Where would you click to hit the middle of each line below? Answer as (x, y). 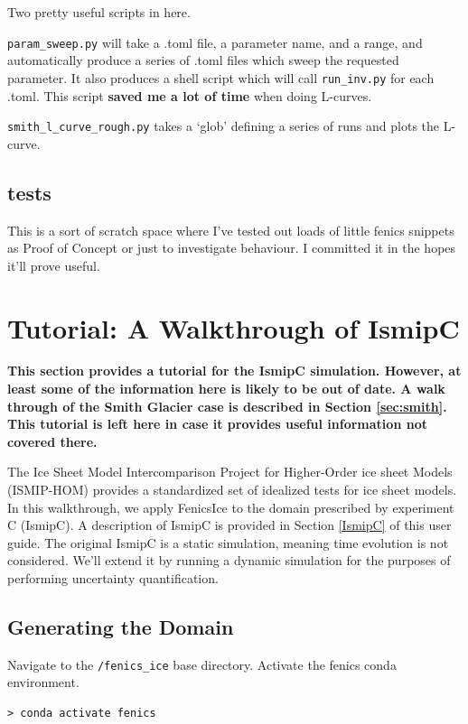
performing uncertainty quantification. (113, 577)
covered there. (52, 441)
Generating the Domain (121, 626)
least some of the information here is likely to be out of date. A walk (226, 389)
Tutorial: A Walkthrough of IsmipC (234, 327)
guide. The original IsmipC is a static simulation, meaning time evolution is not (228, 542)
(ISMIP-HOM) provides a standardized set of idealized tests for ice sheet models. (232, 490)
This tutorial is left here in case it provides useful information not (217, 424)
